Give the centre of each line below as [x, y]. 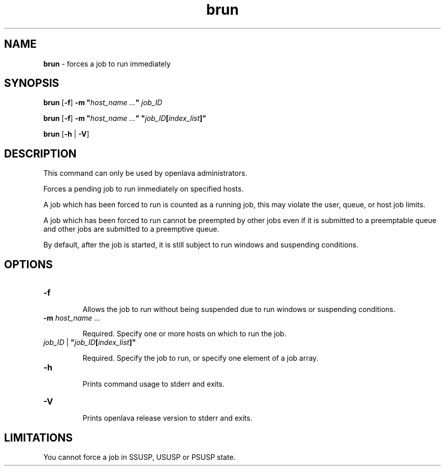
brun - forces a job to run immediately [107, 64]
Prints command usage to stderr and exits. [153, 384]
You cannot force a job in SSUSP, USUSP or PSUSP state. [139, 457]
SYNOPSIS [32, 83]
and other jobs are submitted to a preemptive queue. [131, 229]
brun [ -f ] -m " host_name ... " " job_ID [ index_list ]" [125, 118]
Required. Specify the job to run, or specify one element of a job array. [200, 358]
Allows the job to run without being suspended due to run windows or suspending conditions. [239, 309]
